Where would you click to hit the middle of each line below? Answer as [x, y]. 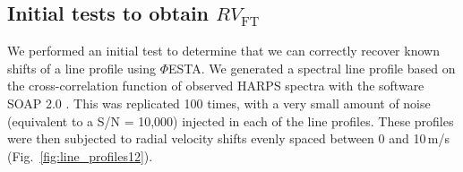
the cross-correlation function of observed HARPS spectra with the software [216, 86]
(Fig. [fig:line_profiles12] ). [80, 155]
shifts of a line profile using [81, 68]
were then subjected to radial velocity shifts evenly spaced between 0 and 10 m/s [228, 138]
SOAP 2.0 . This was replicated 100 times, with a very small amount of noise [219, 103]
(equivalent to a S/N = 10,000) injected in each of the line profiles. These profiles [231, 120]
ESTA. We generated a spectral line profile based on [312, 68]
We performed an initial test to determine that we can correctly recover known [223, 51]
